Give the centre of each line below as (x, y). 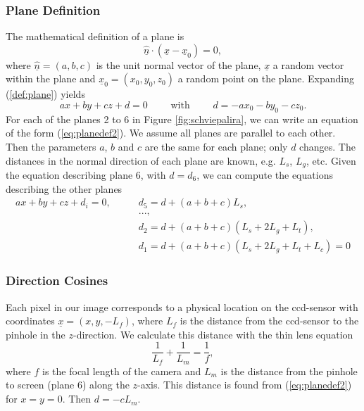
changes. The (327, 146)
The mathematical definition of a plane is (95, 36)
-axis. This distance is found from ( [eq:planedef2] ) (245, 385)
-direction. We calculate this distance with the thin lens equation (213, 334)
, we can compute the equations (265, 175)
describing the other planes (64, 188)
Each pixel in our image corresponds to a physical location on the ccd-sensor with (182, 306)
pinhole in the (36, 334)
